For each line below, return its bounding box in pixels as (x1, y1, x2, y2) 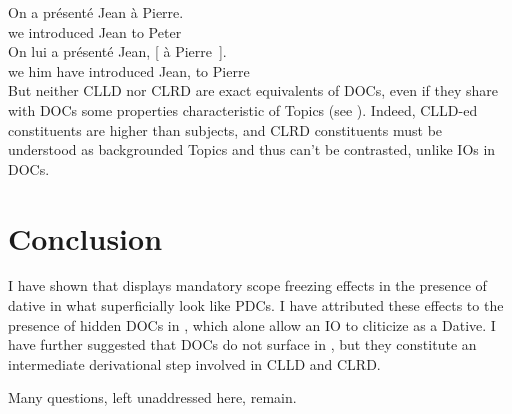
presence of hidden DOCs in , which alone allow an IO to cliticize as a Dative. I (8, 314, 496, 335)
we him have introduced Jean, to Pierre (8, 60, 250, 81)
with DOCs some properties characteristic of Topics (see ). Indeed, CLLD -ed (8, 99, 478, 120)
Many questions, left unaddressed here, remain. (8, 387, 297, 408)
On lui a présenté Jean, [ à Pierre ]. (8, 41, 227, 62)
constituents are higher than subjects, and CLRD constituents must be (8, 119, 443, 140)
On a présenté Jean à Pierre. (8, 2, 184, 22)
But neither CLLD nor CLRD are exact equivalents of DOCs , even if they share (8, 80, 498, 101)
